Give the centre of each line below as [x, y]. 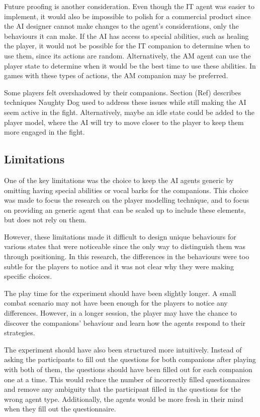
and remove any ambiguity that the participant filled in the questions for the [122, 389]
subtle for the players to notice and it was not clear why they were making [119, 266]
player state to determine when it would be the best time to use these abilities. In [130, 65]
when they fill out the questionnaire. [60, 409]
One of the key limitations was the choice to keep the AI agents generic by [119, 180]
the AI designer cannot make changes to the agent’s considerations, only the [121, 26]
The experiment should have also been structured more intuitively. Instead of [123, 349]
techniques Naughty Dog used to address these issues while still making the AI [125, 102]
